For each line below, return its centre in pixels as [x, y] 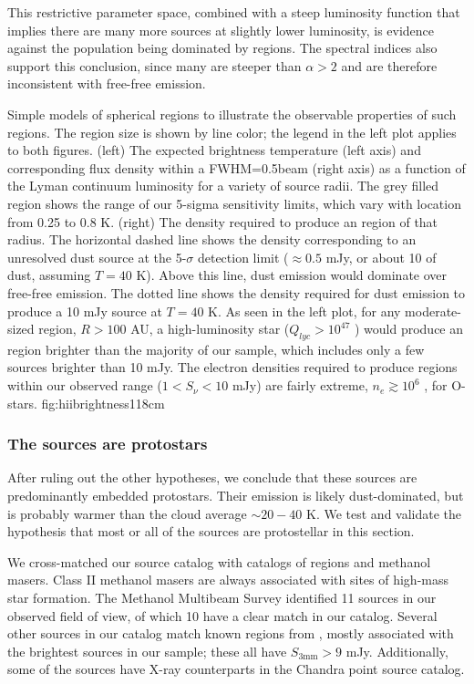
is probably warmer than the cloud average [127, 513]
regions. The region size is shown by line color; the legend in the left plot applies [232, 132]
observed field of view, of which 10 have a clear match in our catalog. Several [222, 615]
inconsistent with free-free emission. [107, 83]
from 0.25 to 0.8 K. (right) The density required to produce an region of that [223, 221]
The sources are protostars [108, 444]
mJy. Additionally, [397, 651]
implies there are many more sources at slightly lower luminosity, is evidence [221, 30]
